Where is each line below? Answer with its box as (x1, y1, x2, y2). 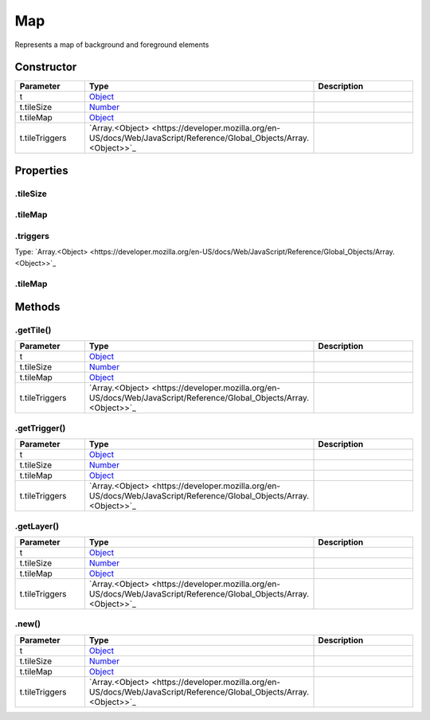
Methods (14, 300, 61, 314)
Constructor (14, 61, 77, 74)
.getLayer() (14, 520, 60, 531)
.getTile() (14, 325, 52, 336)
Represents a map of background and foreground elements (14, 40, 209, 49)
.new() (14, 618, 41, 629)
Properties (14, 163, 68, 177)
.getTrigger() (14, 422, 66, 433)
